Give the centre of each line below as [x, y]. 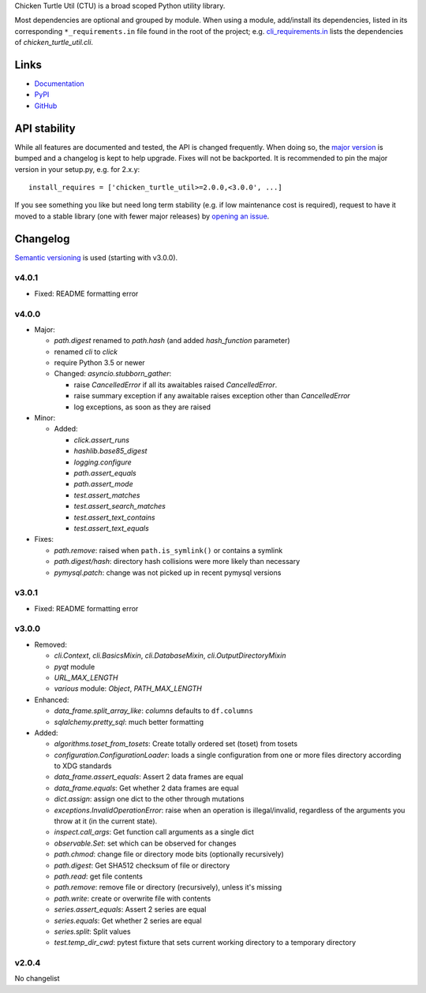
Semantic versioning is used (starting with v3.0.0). [96, 257]
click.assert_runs [102, 440]
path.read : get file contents [99, 876]
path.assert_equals [105, 472]
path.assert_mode [103, 484]
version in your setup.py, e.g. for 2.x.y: [77, 169]
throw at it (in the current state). [106, 821]
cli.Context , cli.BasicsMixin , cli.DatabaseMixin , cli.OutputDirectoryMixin [170, 655]
